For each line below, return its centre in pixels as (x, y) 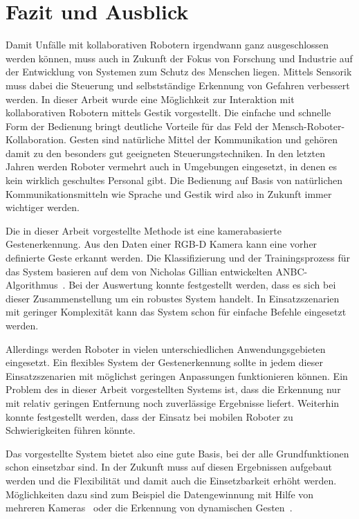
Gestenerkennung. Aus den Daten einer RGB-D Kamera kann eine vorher (162, 244)
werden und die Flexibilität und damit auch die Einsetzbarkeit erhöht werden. (171, 480)
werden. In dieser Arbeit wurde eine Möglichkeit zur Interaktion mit (150, 99)
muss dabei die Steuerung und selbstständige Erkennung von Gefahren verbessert (178, 85)
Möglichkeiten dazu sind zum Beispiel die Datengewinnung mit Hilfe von (160, 494)
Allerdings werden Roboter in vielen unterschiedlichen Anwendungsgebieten (166, 348)
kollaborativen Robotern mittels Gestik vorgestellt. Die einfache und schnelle (168, 112)
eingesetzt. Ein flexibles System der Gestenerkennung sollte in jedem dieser (164, 362)
